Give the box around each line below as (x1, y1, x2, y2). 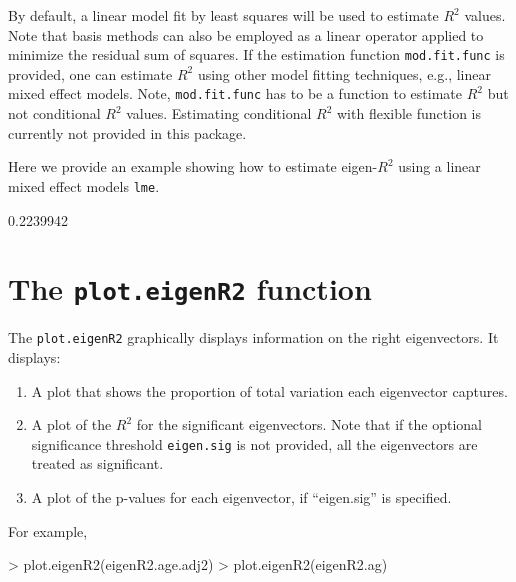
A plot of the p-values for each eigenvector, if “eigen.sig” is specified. (31, 487, 452, 508)
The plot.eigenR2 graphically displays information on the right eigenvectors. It (8, 327, 499, 348)
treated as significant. (31, 453, 164, 474)
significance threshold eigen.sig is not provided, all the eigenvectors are (31, 433, 478, 454)
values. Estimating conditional (126, 103, 312, 124)
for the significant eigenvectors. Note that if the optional (136, 414, 482, 435)
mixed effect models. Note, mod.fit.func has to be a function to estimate (8, 83, 462, 104)
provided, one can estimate (8, 63, 173, 84)
